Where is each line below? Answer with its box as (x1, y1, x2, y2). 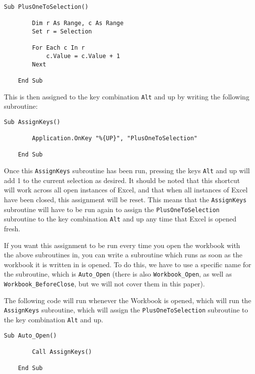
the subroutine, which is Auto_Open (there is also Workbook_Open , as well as (4, 269, 232, 279)
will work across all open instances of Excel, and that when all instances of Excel (4, 185, 248, 195)
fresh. (4, 223, 21, 233)
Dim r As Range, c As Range (32, 20, 124, 27)
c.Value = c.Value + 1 (46, 52, 120, 60)
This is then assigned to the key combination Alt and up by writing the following (4, 91, 250, 101)
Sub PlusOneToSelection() (4, 3, 88, 10)
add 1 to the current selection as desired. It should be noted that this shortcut (4, 175, 240, 185)
